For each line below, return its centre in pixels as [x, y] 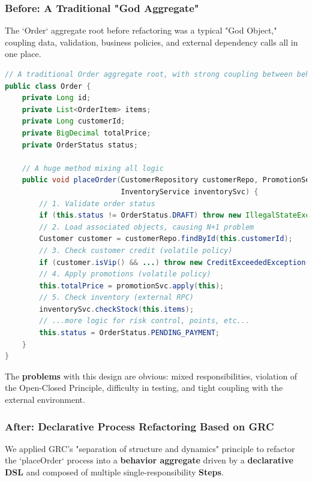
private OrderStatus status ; [80, 145]
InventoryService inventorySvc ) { [190, 192]
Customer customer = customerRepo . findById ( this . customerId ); [166, 239]
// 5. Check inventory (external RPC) [116, 298]
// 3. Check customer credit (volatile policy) [136, 250]
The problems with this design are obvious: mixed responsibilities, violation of [151, 376]
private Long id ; [56, 98]
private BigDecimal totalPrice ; [86, 133]
